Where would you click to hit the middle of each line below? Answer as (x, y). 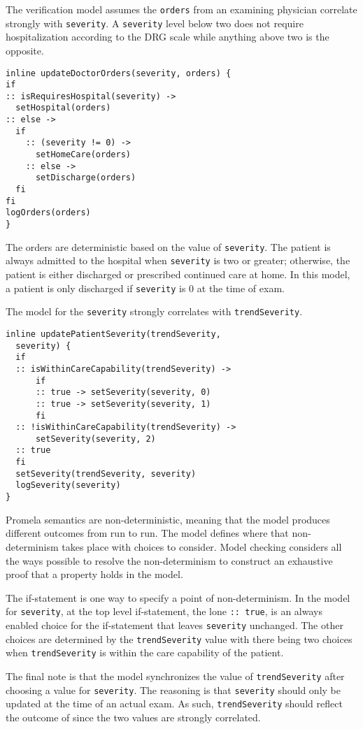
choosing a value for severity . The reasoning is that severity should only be (173, 690)
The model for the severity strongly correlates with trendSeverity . (154, 311)
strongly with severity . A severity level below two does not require (155, 23)
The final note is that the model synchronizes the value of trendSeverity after (175, 676)
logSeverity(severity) (68, 485)
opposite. (25, 50)
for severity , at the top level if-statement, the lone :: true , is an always (164, 611)
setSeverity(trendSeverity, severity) (106, 474)
